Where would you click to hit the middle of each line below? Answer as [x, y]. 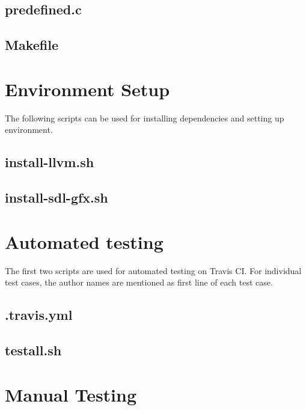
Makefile [32, 45]
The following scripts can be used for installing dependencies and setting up [145, 118]
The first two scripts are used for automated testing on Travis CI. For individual [153, 270]
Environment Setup [87, 89]
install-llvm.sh [50, 162]
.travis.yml [39, 315]
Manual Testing [71, 394]
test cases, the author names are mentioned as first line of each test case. [139, 282]
